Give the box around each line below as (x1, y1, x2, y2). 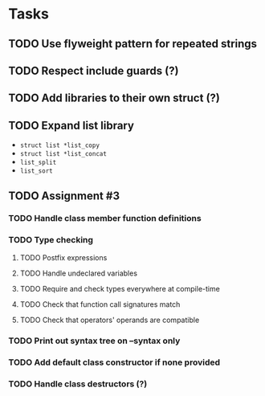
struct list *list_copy (19, 141, 100, 149)
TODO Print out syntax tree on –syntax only (8, 335, 181, 346)
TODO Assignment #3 (8, 189, 120, 202)
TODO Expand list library (8, 118, 135, 133)
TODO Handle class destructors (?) (8, 378, 148, 390)
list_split (19, 158, 57, 167)
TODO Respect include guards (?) (8, 63, 179, 77)
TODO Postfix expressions (19, 252, 108, 262)
